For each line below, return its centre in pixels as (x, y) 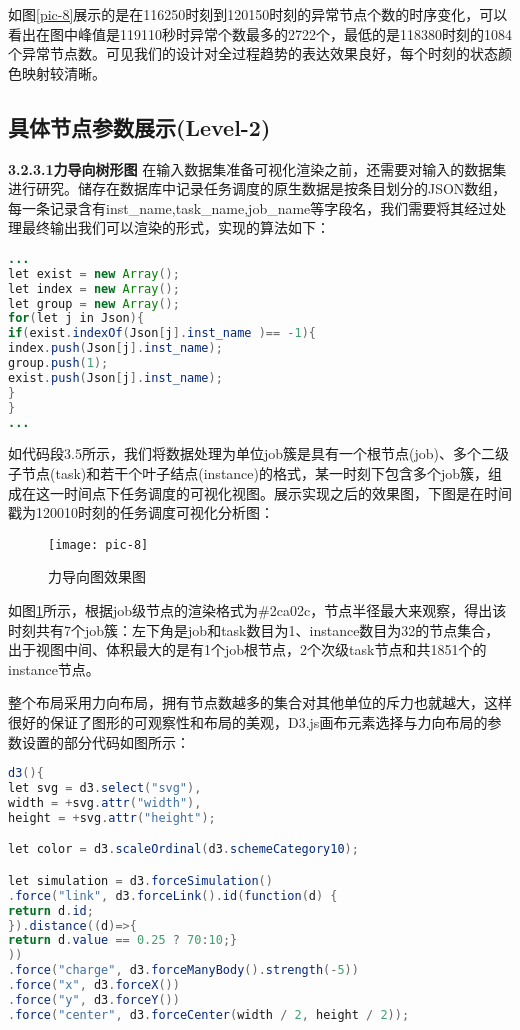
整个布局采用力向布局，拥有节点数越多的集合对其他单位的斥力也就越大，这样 (260, 702)
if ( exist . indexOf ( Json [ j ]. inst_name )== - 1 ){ (162, 333)
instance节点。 (54, 668)
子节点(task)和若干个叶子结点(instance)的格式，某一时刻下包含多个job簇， (248, 473)
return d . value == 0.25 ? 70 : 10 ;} (123, 940)
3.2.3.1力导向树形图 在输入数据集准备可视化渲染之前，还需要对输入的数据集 (257, 168)
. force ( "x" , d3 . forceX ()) (94, 985)
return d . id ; (51, 910)
